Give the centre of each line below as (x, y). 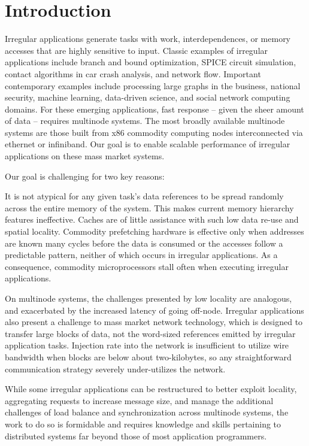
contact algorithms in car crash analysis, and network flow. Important (133, 73)
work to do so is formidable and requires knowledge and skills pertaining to (143, 424)
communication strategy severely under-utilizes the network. (115, 368)
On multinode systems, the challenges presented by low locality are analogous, (149, 298)
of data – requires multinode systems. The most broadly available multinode (145, 121)
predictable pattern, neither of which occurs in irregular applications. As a (141, 255)
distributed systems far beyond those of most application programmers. (136, 436)
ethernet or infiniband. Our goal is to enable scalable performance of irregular (148, 144)
